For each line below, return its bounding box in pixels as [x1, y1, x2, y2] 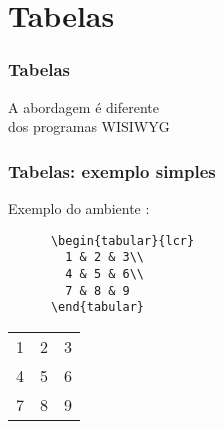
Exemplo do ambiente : [8, 198, 150, 218]
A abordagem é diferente [8, 96, 159, 117]
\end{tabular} [50, 300, 145, 315]
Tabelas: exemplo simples [8, 158, 216, 183]
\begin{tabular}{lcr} [50, 233, 195, 248]
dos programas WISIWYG [8, 116, 170, 137]
